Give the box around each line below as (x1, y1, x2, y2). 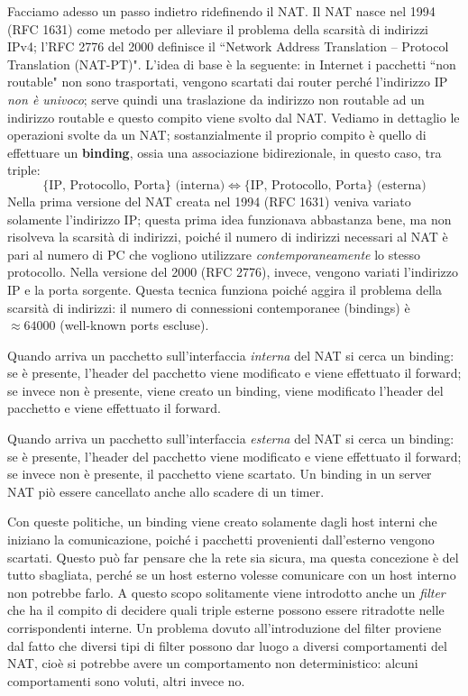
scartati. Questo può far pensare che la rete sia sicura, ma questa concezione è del (7, 547, 459, 566)
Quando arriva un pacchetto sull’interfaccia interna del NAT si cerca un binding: (7, 345, 454, 364)
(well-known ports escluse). (60, 316, 209, 334)
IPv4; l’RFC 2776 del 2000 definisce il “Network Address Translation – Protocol (7, 37, 449, 56)
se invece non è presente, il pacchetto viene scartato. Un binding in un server (7, 464, 432, 483)
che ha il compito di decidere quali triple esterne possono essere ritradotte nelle (7, 600, 445, 619)
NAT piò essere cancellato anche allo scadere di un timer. (7, 481, 325, 500)
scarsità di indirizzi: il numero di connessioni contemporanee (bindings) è (7, 298, 410, 316)
